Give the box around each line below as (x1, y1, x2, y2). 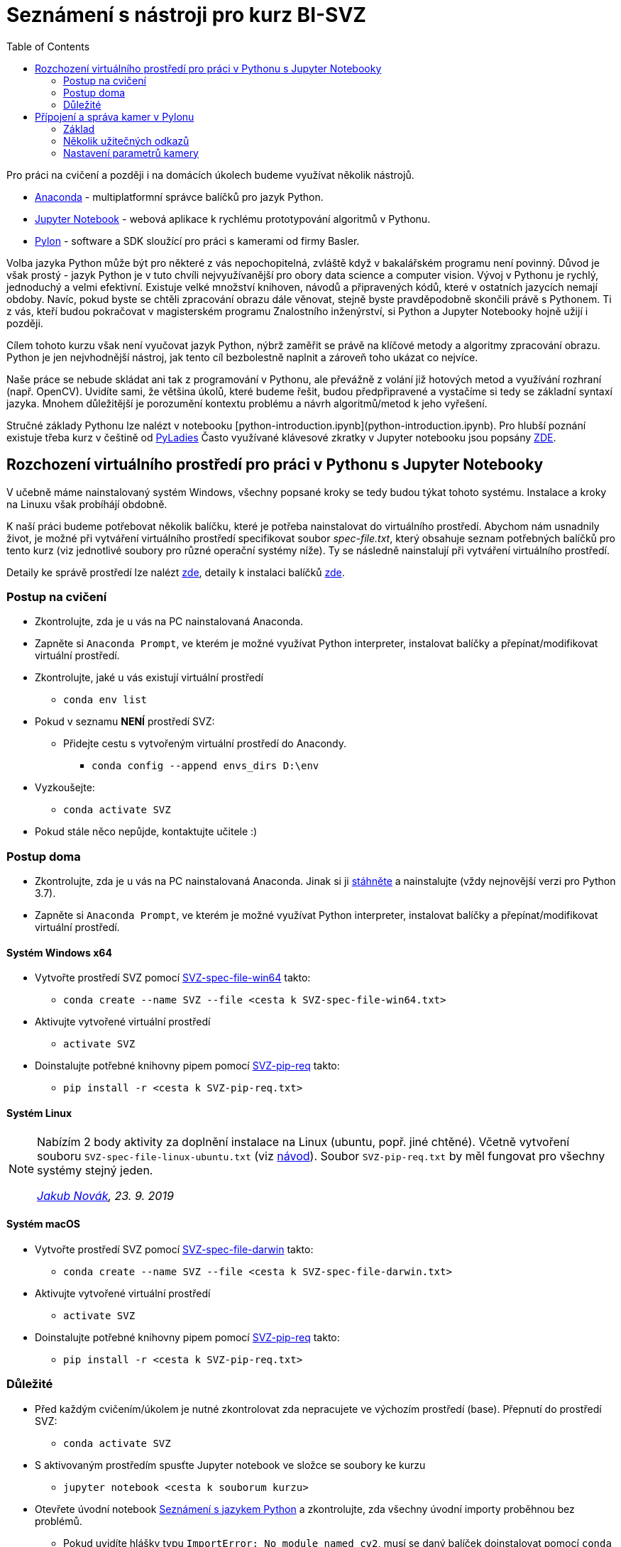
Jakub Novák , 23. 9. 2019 (37, 1188, 174, 1203)
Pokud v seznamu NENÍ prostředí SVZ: (35, 715, 215, 728)
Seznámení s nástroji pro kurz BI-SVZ (6, 3, 366, 27)
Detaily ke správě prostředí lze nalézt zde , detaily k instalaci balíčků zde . (6, 566, 345, 578)
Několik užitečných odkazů (63, 134, 189, 147)
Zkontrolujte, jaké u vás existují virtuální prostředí (35, 671, 263, 684)
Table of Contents (6, 40, 90, 53)
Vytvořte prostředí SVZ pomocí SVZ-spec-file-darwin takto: (35, 1243, 314, 1255)
